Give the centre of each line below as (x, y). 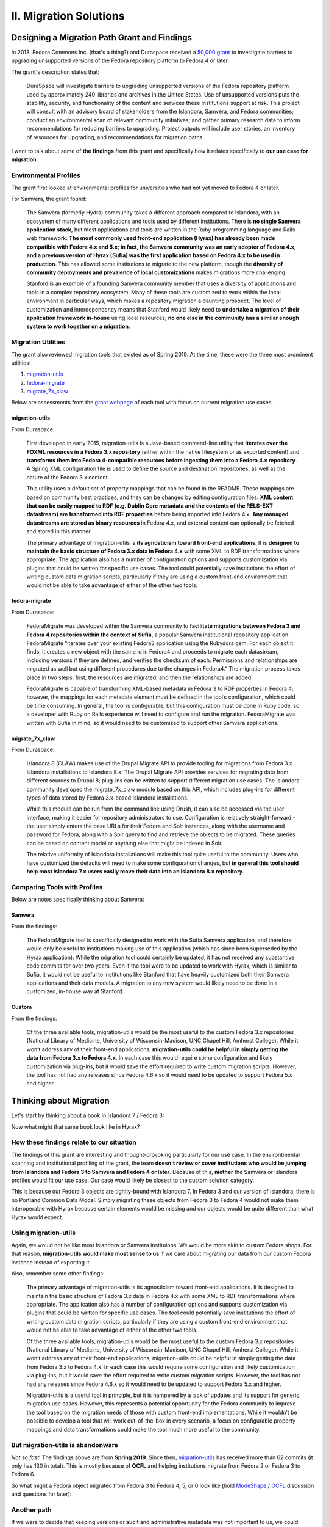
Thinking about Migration (60, 1101)
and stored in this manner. (59, 531)
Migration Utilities (38, 342)
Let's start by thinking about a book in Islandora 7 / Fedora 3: (88, 1115)
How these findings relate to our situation (74, 1142)
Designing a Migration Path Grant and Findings (101, 38)
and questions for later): (41, 1494)
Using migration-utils (44, 1233)
